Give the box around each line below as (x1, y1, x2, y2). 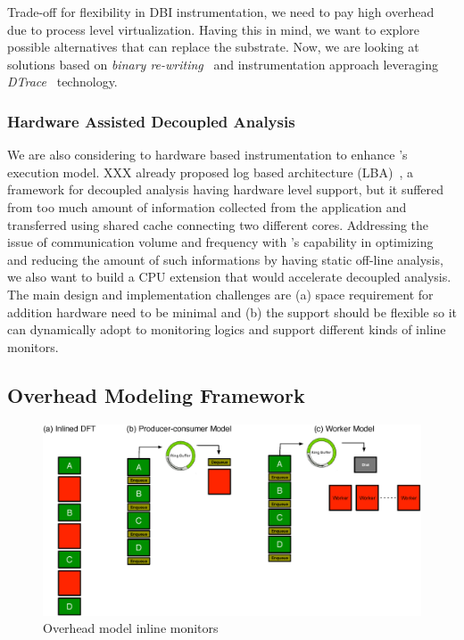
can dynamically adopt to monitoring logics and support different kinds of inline (7, 320, 446, 339)
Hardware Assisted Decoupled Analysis (7, 110, 295, 132)
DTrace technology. (7, 72, 118, 91)
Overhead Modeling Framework (7, 381, 305, 408)
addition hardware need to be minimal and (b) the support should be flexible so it (7, 302, 458, 321)
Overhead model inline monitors (43, 619, 219, 637)
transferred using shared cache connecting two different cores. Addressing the (7, 215, 429, 234)
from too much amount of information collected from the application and (7, 197, 407, 216)
